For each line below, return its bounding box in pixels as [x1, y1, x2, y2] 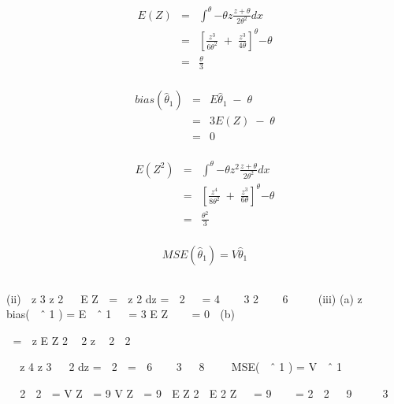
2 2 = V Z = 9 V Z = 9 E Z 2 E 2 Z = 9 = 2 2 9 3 [20, 384, 388, 401]
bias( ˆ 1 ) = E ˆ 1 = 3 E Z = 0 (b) [6, 306, 235, 322]
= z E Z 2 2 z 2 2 [13, 332, 131, 348]
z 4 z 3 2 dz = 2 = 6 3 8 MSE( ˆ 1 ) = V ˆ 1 [20, 358, 343, 375]
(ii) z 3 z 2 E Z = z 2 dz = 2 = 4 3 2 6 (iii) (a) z [6, 290, 362, 306]
